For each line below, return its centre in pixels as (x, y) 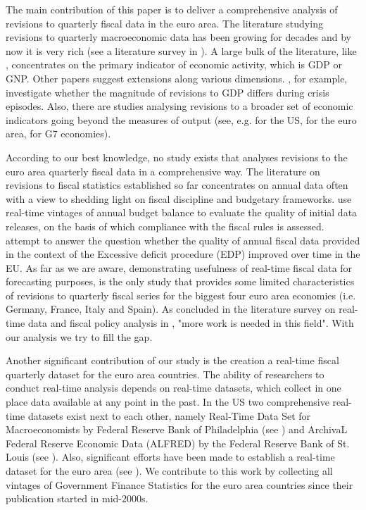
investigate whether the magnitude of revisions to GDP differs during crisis (168, 92)
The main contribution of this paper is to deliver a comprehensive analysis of (172, 9)
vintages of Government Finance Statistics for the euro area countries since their (179, 484)
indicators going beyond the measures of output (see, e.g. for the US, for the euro (181, 119)
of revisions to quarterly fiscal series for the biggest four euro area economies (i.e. (181, 295)
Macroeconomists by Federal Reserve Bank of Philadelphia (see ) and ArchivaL (177, 429)
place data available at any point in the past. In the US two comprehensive (168, 402)
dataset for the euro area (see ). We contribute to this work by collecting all (169, 471)
